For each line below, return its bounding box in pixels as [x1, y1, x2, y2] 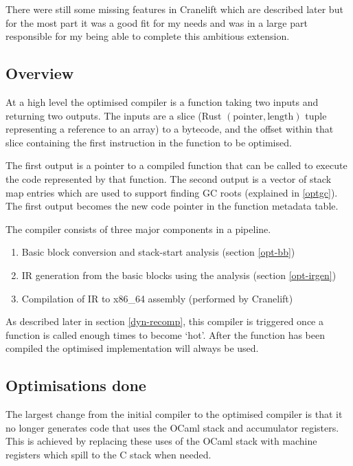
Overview [5, 63, 74, 84]
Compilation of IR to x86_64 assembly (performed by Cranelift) [21, 291, 293, 305]
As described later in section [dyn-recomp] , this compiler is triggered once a [5, 314, 323, 329]
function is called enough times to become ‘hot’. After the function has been [5, 327, 325, 342]
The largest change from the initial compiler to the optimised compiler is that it [5, 407, 343, 421]
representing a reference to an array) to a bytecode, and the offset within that [5, 122, 334, 136]
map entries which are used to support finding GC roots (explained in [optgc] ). [5, 185, 338, 199]
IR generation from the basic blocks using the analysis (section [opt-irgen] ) [21, 267, 337, 282]
